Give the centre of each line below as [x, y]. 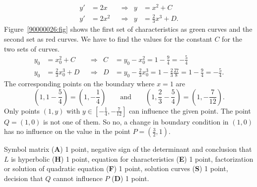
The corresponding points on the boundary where [79, 83]
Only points [22, 110]
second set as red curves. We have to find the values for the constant [108, 39]
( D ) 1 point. [130, 178]
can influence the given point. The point [190, 110]
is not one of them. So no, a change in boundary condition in [136, 121]
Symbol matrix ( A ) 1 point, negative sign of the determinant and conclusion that [128, 149]
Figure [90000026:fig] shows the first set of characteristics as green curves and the [128, 29]
